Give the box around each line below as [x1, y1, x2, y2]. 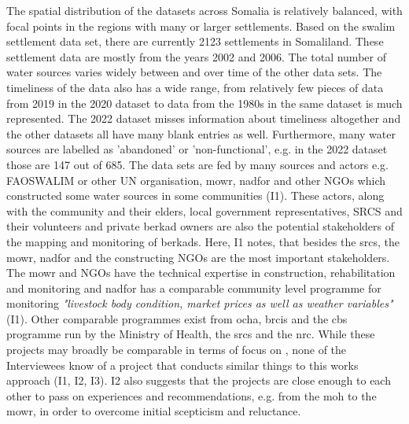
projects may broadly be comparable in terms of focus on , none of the [6, 341, 347, 358]
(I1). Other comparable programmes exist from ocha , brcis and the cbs [6, 310, 348, 326]
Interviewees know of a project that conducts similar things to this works [6, 356, 359, 373]
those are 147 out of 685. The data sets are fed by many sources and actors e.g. [6, 156, 389, 172]
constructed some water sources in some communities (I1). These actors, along [6, 187, 385, 204]
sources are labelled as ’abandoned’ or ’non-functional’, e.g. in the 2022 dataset [6, 141, 388, 157]
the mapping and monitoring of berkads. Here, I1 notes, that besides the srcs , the [6, 233, 400, 249]
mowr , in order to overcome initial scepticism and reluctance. [6, 403, 301, 419]
